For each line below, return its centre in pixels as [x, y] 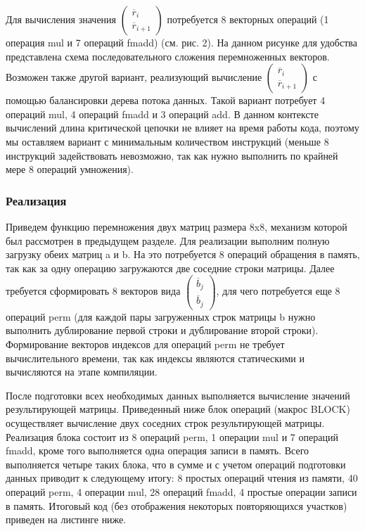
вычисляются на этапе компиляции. [82, 372]
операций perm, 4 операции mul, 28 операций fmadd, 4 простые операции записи [181, 491]
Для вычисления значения [61, 19]
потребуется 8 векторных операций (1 [248, 19]
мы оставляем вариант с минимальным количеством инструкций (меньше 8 [167, 141]
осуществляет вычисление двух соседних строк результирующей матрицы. [165, 422]
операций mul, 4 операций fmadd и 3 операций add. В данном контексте [162, 114]
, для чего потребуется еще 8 [278, 291]
